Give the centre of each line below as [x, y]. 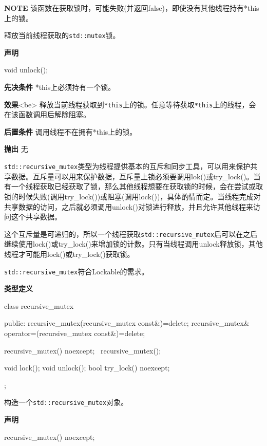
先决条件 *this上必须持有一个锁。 [60, 87]
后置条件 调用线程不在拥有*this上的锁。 [71, 131]
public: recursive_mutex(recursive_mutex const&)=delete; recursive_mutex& [127, 323]
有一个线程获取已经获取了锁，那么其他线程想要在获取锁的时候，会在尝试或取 [133, 186]
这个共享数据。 [36, 217]
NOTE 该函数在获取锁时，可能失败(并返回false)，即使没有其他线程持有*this [132, 8]
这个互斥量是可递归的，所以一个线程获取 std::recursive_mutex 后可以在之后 [131, 234]
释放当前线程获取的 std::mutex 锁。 [62, 35]
